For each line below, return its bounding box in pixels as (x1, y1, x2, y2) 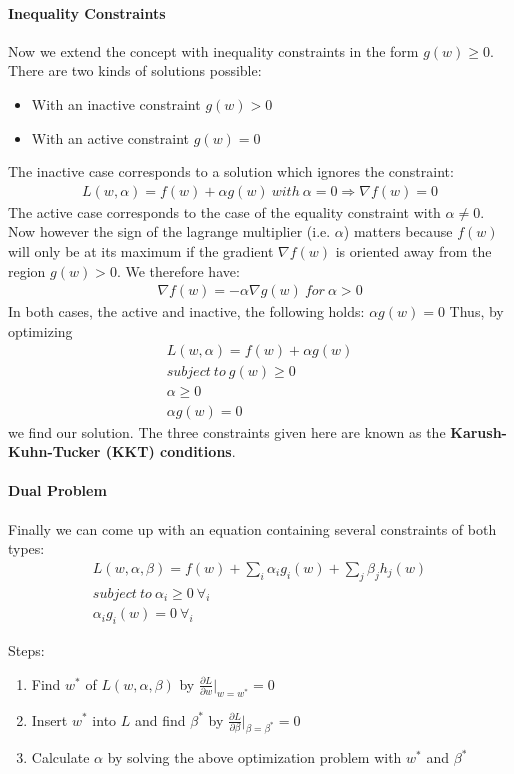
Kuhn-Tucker (8, 441, 101, 462)
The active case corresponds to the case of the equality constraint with (8, 201, 441, 222)
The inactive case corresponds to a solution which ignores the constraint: (8, 161, 454, 182)
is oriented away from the (335, 240, 492, 261)
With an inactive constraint (31, 93, 201, 114)
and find (134, 709, 186, 730)
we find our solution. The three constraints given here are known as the (8, 421, 446, 442)
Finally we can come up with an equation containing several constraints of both (8, 518, 497, 539)
